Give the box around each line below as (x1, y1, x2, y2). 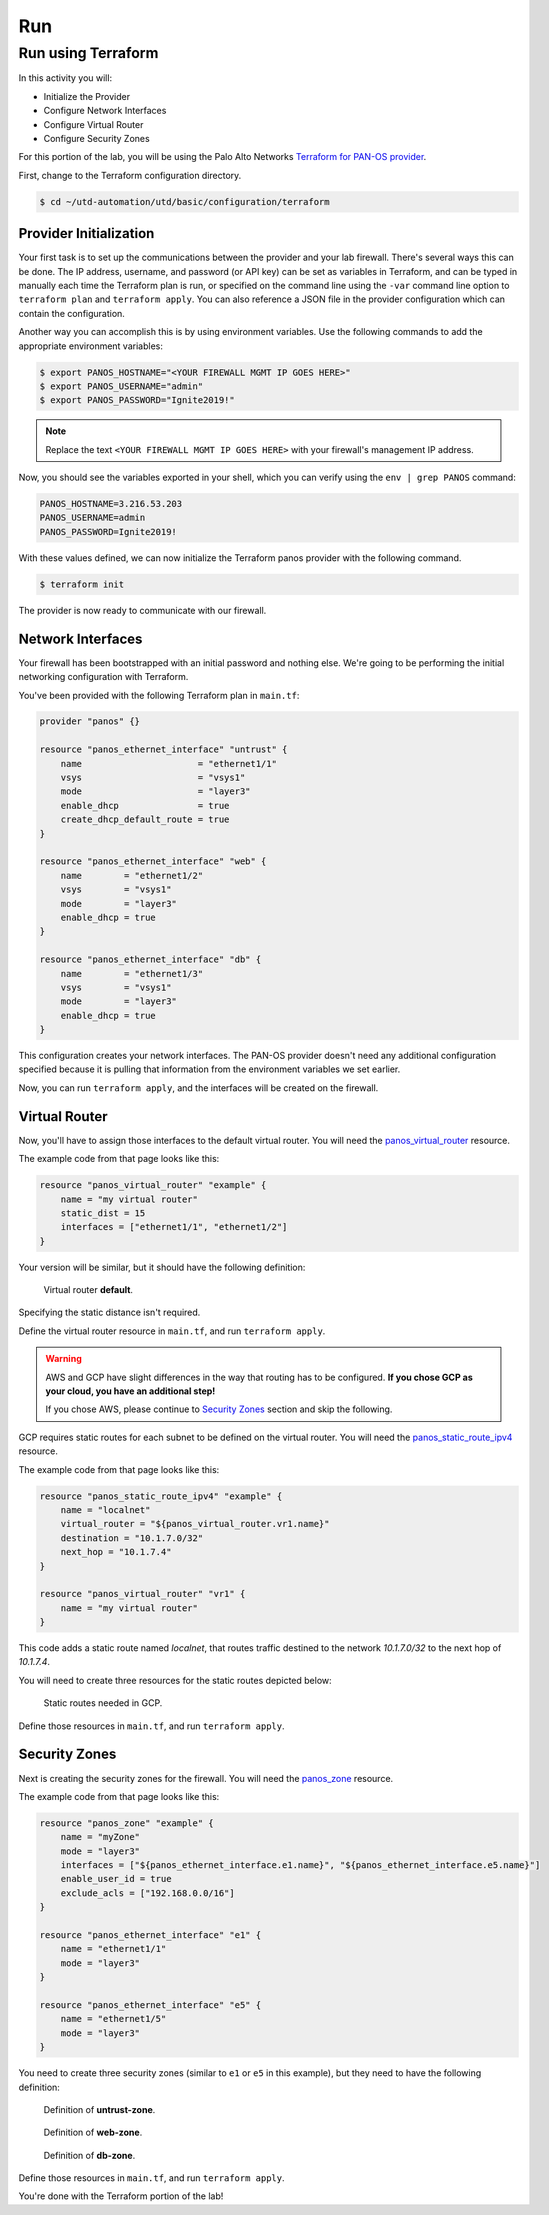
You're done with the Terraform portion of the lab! (18, 2190, 224, 2202)
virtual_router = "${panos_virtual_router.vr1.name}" (60, 1518, 330, 1530)
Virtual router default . (43, 1284, 134, 1296)
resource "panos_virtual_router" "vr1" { (39, 1588, 246, 1600)
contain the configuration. (18, 307, 125, 319)
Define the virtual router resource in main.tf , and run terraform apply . (18, 1325, 326, 1337)
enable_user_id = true (60, 1873, 172, 1885)
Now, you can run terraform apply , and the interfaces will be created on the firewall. (18, 1081, 379, 1094)
